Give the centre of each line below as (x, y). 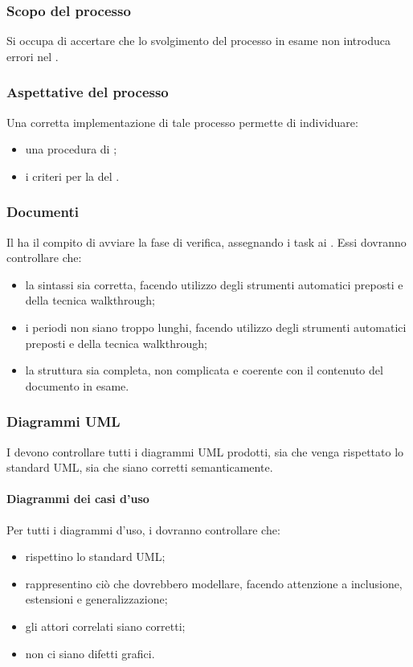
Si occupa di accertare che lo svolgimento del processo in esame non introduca (198, 41)
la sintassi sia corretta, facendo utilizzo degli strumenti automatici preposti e (214, 284)
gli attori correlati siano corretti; (105, 626)
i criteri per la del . (72, 176)
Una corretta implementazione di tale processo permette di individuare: (182, 122)
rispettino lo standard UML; (95, 557)
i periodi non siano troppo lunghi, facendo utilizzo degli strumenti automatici (216, 327)
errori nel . (33, 56)
